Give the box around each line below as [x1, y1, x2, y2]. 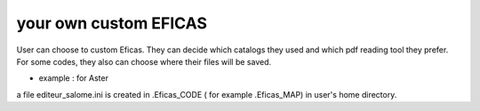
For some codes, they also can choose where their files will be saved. [16, 56, 271, 67]
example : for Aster [38, 73, 108, 83]
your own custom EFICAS [16, 13, 208, 33]
